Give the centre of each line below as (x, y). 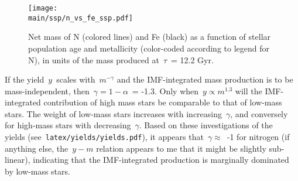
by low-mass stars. (37, 171)
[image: (43, 8)
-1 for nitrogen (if (258, 137)
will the (249, 90)
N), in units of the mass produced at (94, 59)
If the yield (25, 79)
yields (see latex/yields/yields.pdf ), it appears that (104, 137)
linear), (18, 160)
